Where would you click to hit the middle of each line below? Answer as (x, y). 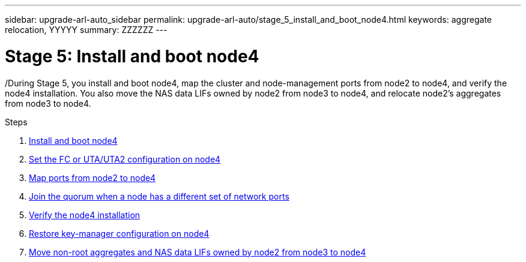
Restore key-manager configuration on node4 (119, 233)
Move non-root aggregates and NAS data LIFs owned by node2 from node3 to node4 (198, 252)
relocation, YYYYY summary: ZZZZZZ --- (86, 30)
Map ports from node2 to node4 (92, 177)
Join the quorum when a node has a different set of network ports (159, 196)
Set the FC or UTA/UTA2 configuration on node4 (125, 159)
